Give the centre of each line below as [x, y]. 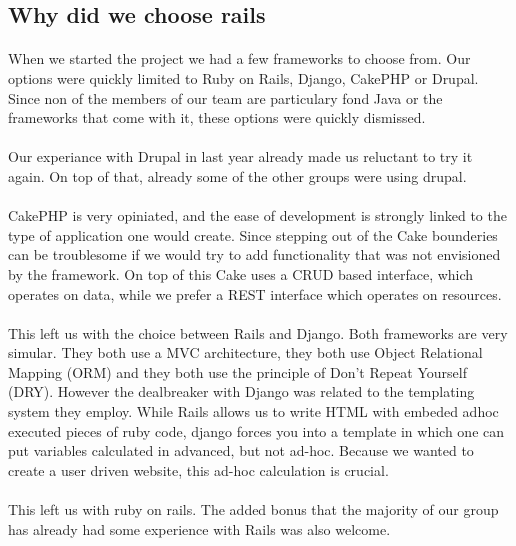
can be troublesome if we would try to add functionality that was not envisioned [254, 254]
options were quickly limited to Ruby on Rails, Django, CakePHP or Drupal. [243, 77]
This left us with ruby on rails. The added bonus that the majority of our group [253, 509]
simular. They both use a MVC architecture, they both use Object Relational [245, 352]
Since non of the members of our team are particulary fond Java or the [225, 97]
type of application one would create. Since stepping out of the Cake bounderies [253, 234]
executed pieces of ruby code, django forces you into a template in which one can [256, 430]
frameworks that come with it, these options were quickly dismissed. [217, 117]
